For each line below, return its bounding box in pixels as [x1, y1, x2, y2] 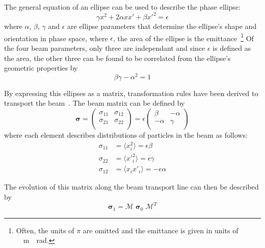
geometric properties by [4, 63, 78, 73]
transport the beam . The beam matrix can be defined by [4, 98, 185, 108]
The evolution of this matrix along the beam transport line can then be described [4, 181, 259, 192]
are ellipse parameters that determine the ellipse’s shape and [67, 21, 257, 32]
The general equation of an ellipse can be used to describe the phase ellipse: [4, 2, 241, 12]
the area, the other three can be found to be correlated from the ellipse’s [4, 52, 231, 63]
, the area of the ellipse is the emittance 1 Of [113, 31, 254, 43]
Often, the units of [16, 225, 74, 235]
